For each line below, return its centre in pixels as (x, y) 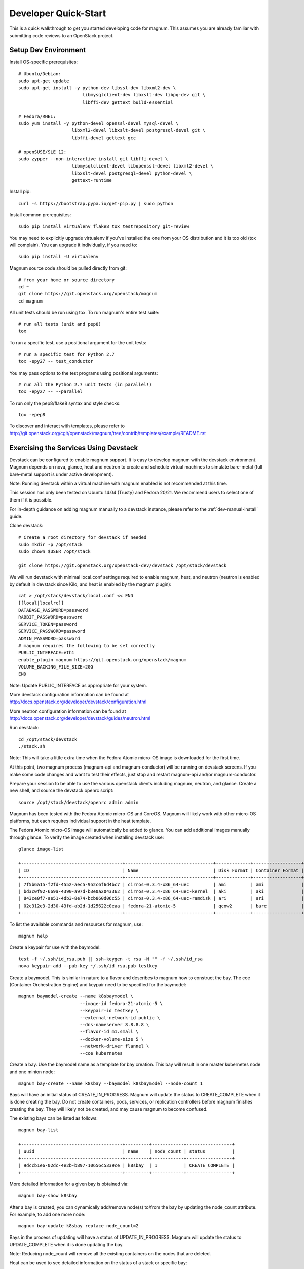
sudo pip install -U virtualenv (59, 257)
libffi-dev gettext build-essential (128, 102)
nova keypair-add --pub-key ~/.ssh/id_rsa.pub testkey (88, 966)
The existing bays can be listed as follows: (54, 1118)
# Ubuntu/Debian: (40, 74)
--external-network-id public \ (120, 1017)
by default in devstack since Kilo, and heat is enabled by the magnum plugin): (90, 584)
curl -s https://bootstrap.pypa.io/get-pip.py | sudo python (96, 203)
